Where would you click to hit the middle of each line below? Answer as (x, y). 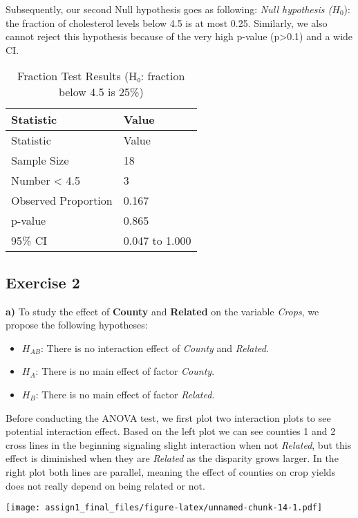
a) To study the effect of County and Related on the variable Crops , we (162, 311)
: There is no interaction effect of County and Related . (155, 348)
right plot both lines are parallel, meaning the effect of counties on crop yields (171, 471)
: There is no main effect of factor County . (125, 371)
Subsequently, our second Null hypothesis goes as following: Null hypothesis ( (169, 9)
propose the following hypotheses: (77, 325)
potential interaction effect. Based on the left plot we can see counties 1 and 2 (171, 431)
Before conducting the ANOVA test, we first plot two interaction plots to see (168, 417)
